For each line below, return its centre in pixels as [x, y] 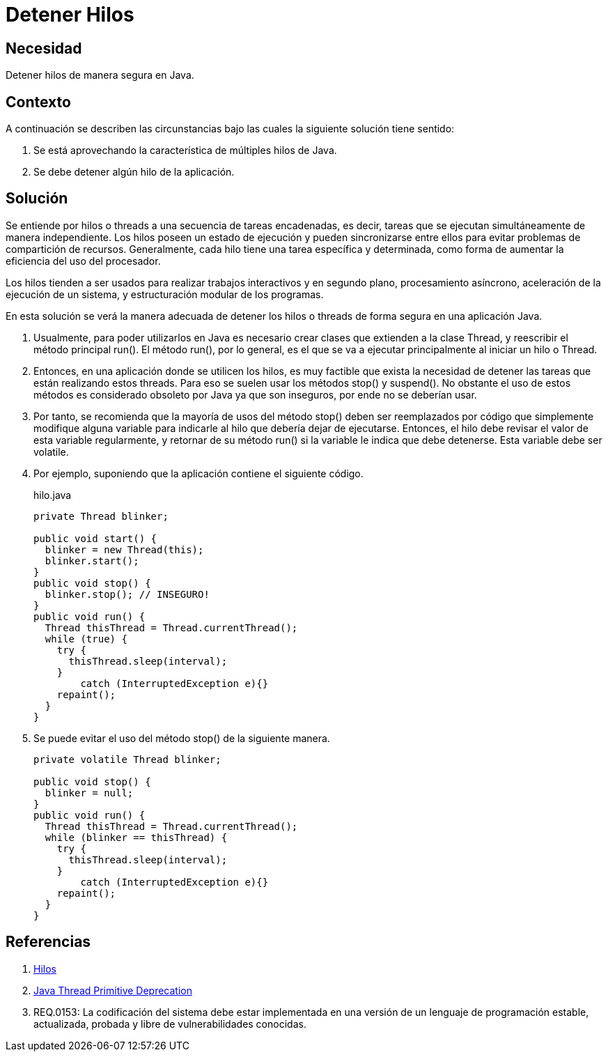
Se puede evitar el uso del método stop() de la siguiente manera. [182, 738]
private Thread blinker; [101, 516]
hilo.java [53, 495]
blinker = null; [89, 793]
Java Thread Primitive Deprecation [113, 990]
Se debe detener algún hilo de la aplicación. [134, 172]
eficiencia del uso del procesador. [83, 261]
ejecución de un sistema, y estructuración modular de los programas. [165, 294]
